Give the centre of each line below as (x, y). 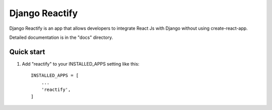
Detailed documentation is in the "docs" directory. (61, 37)
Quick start (27, 52)
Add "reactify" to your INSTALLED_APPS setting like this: (81, 64)
